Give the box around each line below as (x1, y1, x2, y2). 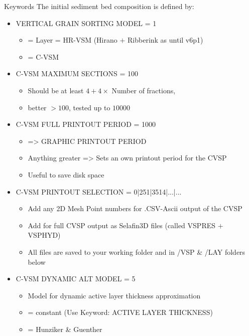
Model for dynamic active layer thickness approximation (28, 290, 201, 300)
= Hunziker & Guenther (28, 323, 102, 334)
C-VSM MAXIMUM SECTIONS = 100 (16, 68, 139, 79)
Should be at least (28, 85, 84, 95)
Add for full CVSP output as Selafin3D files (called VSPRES (28, 220, 216, 230)
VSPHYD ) (28, 230, 61, 240)
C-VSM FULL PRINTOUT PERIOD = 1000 (16, 119, 156, 129)
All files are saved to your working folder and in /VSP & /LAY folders (28, 246, 245, 257)
